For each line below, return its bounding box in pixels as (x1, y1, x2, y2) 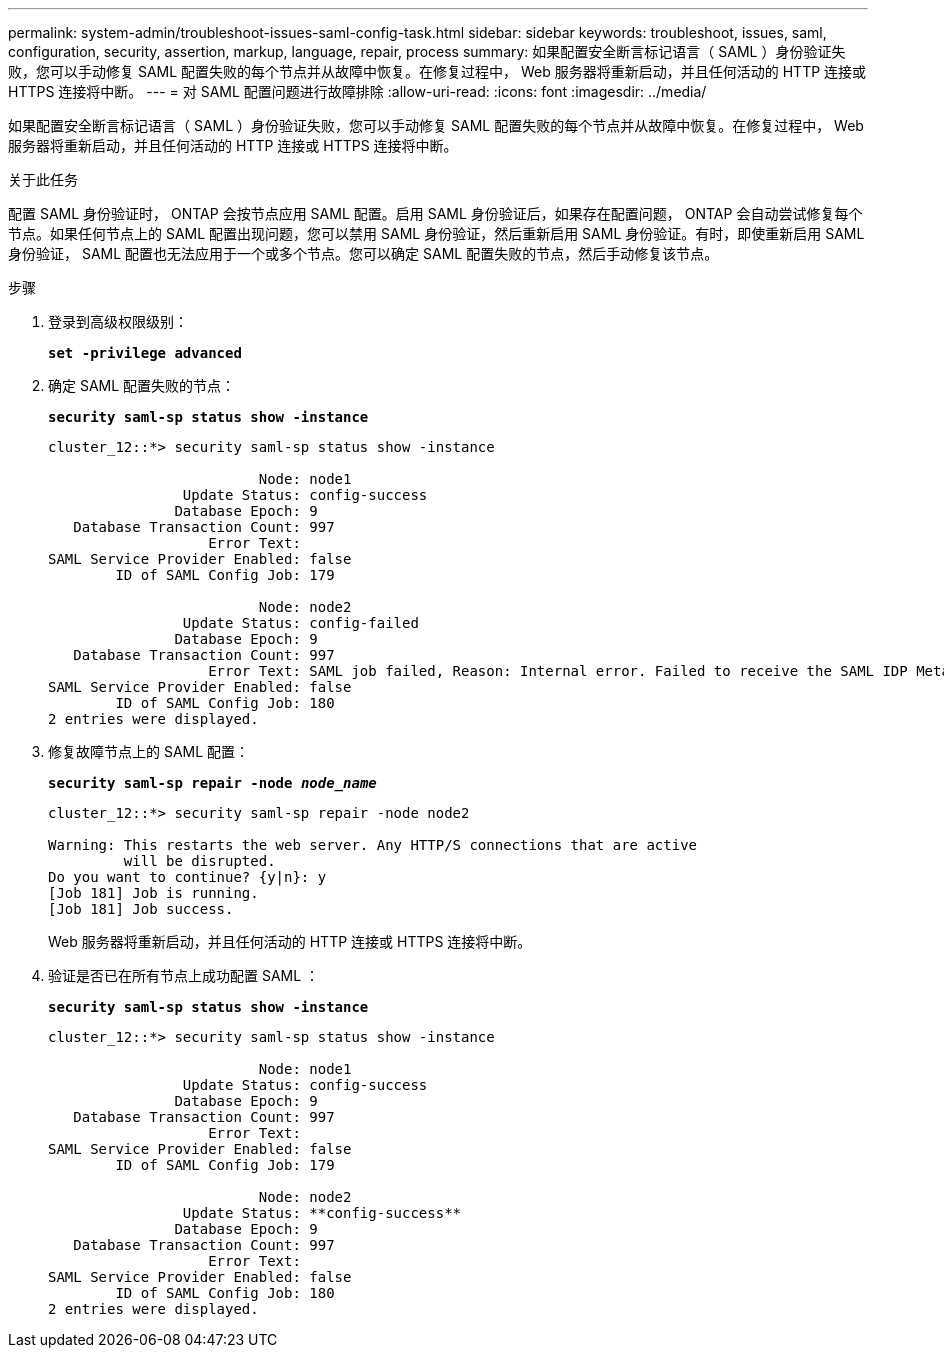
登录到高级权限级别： (48, 313, 188, 330)
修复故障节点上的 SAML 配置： (48, 743, 250, 760)
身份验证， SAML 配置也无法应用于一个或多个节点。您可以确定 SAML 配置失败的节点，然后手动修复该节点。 (8, 245, 719, 262)
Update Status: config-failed (182, 615, 419, 631)
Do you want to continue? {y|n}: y (48, 869, 327, 885)
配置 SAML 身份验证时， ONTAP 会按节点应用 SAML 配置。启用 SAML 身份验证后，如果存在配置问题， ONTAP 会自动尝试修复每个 (8, 205, 863, 222)
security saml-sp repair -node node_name (48, 775, 377, 791)
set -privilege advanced (48, 345, 242, 361)
